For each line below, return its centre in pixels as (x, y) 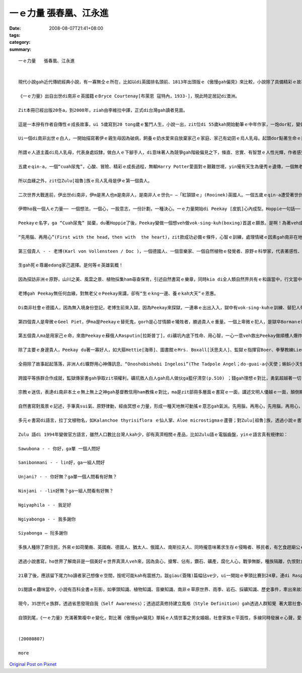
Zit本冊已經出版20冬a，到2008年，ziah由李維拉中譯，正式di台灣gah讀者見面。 (103, 110)
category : (20, 42)
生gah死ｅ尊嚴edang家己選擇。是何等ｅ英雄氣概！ (71, 265)
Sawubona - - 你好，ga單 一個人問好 (59, 449)
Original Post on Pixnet (33, 664)
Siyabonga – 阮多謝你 (43, 533)
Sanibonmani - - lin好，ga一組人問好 (62, 463)
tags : (15, 35)
